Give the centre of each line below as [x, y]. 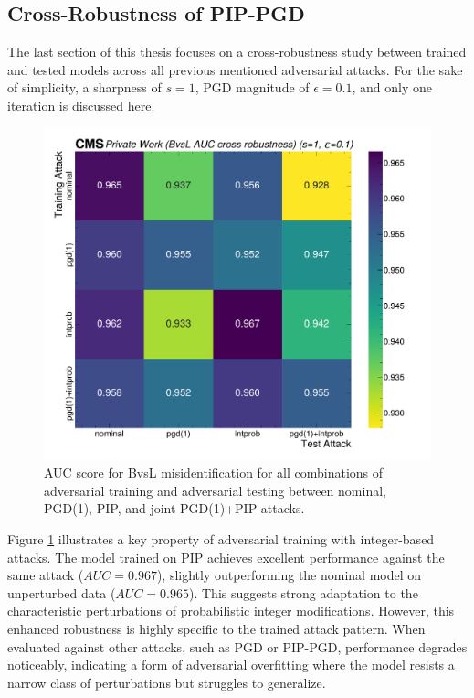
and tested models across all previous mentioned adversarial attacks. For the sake [235, 69]
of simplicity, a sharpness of [84, 87]
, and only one [392, 87]
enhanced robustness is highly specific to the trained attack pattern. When [216, 629]
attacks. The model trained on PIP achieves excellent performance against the [226, 557]
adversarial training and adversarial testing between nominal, [215, 490]
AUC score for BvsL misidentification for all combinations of [214, 472]
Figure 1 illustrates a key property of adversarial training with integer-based [221, 539]
